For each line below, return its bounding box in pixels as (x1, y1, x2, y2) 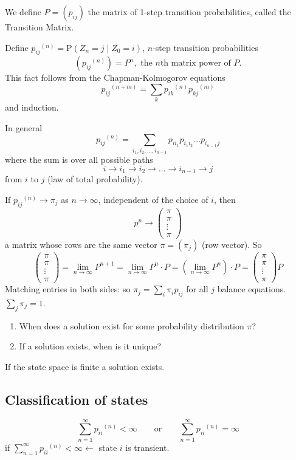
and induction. (5, 101, 59, 114)
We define (5, 5, 41, 18)
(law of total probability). (47, 173, 143, 185)
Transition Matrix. (5, 21, 74, 33)
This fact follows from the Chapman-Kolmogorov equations (5, 71, 225, 84)
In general (5, 121, 43, 134)
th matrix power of (160, 59, 231, 68)
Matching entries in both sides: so (5, 283, 131, 295)
